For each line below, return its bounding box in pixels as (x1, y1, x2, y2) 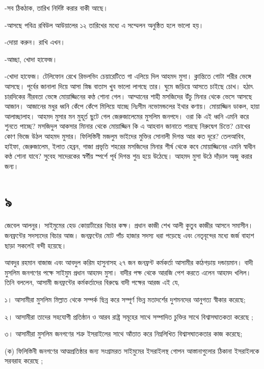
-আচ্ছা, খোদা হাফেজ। (5, 53, 58, 64)
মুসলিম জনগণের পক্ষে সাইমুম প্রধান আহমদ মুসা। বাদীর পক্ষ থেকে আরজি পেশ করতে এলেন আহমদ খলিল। (5, 267, 251, 277)
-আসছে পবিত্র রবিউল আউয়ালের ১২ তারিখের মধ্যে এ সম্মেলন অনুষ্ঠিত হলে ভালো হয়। (5, 19, 204, 30)
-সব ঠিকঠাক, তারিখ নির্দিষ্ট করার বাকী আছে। (5, 3, 108, 13)
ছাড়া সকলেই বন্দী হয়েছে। (5, 240, 67, 250)
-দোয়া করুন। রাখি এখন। (5, 37, 65, 47)
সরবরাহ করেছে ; (5, 355, 43, 366)
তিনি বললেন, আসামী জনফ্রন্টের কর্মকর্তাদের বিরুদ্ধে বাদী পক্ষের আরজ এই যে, (5, 277, 180, 288)
